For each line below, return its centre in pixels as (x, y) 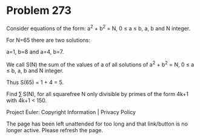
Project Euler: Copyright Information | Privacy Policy (71, 112)
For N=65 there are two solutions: (48, 40)
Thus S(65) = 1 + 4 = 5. (35, 83)
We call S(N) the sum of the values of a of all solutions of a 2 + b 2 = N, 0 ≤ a (100, 64)
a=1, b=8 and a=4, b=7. (35, 51)
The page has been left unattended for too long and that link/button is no (97, 124)
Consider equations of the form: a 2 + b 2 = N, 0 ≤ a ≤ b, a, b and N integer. (98, 28)
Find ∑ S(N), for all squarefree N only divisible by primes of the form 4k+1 (98, 94)
